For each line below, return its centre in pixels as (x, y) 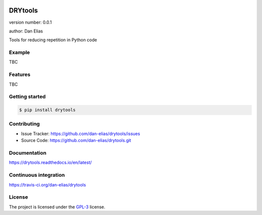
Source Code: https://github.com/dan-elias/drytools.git (76, 140)
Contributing (24, 124)
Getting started (27, 97)
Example (19, 52)
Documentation (28, 153)
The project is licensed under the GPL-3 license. (57, 207)
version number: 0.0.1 (30, 22)
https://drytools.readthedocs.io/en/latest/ (50, 163)
